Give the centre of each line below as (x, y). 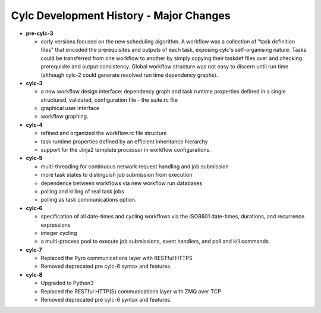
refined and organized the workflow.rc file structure (104, 133)
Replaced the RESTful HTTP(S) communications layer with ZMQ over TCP (131, 291)
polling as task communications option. (89, 200)
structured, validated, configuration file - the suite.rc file (109, 100)
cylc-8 (34, 274)
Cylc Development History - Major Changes (121, 15)
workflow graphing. (64, 117)
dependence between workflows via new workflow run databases (122, 183)
